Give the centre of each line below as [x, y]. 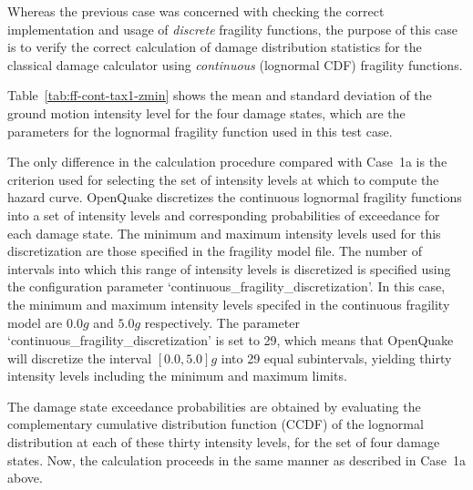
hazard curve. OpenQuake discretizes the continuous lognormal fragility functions [235, 197]
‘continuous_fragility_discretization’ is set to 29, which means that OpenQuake [231, 340]
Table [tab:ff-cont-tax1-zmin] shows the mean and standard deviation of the [220, 95]
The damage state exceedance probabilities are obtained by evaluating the [214, 406]
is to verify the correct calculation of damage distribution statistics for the [215, 47]
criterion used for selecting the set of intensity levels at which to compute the [223, 179]
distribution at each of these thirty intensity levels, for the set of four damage [224, 442]
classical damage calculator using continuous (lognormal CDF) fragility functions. [235, 64]
